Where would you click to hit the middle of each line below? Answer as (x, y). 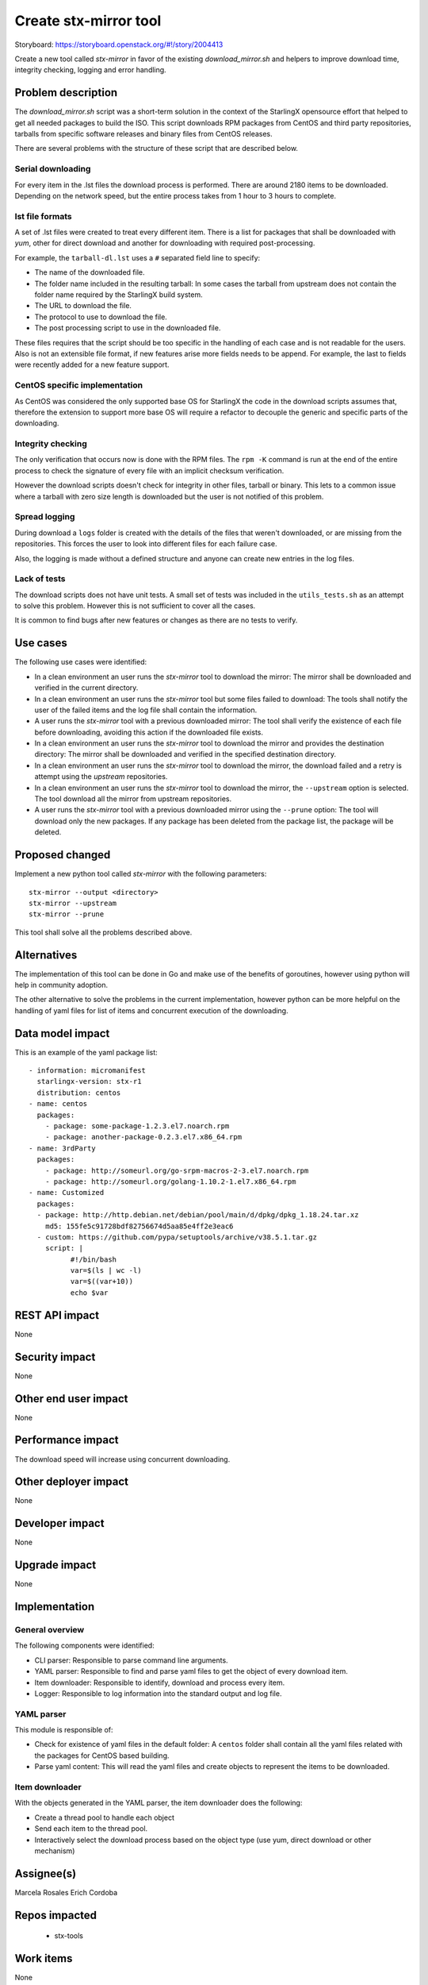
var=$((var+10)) (102, 1282)
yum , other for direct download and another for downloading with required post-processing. (165, 243)
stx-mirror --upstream (73, 903)
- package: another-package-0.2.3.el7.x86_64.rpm (143, 1137)
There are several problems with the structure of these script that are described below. (157, 148)
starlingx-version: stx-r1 (89, 1081)
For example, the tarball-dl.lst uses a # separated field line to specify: (138, 257)
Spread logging (45, 517)
